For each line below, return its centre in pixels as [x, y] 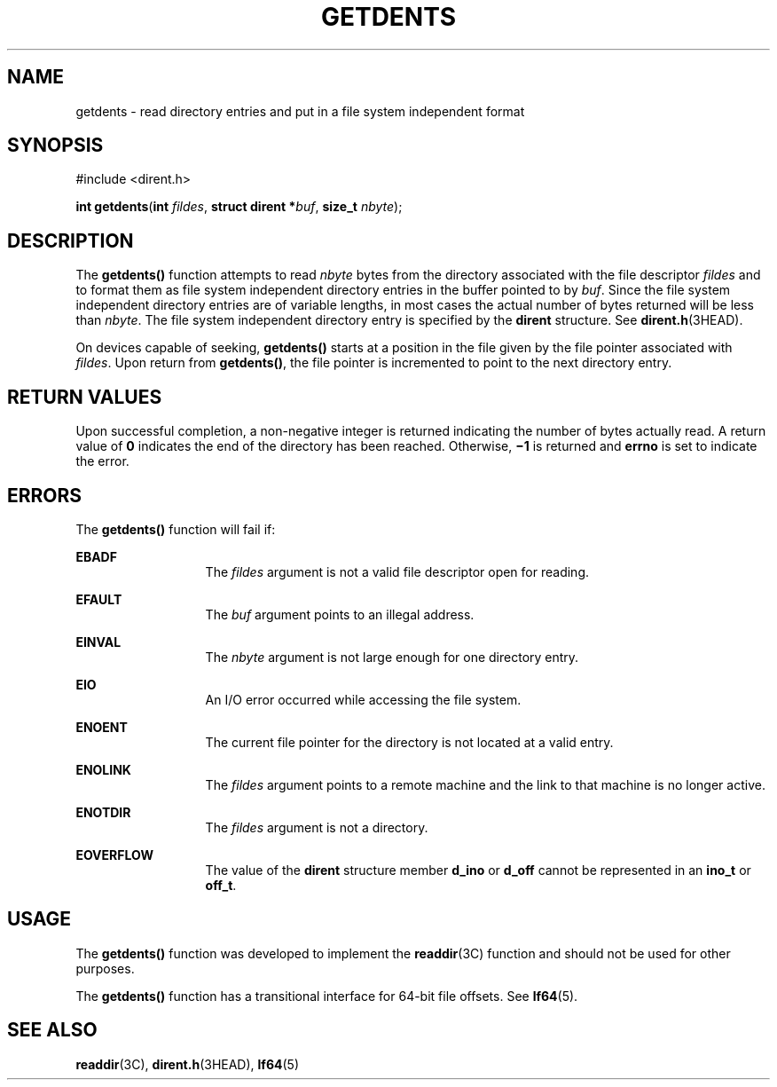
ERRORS [45, 495]
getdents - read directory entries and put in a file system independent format [300, 111]
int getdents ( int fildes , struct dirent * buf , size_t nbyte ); [239, 207]
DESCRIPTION [71, 240]
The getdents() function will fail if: [176, 529]
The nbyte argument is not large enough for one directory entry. [392, 657]
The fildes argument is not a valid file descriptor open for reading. [397, 571]
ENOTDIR [103, 812]
